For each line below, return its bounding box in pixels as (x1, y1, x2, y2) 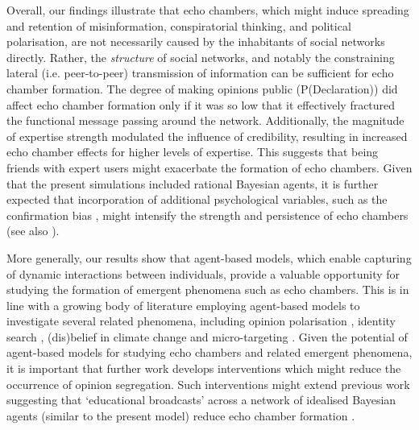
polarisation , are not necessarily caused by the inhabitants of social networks (6, 33, 385, 50)
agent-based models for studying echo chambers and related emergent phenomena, (6, 344, 413, 361)
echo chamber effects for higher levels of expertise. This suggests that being (6, 143, 379, 160)
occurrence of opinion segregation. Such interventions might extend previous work (6, 375, 410, 392)
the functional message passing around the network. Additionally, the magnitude (6, 112, 404, 129)
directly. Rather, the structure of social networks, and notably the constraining (6, 48, 395, 65)
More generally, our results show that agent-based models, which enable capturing (6, 249, 412, 266)
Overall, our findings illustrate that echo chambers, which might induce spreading (6, 2, 409, 18)
